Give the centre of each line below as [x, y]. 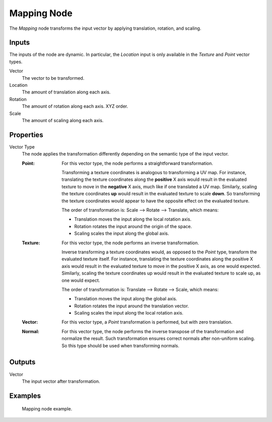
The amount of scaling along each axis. [63, 120]
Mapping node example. [47, 409]
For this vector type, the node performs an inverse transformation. [130, 243]
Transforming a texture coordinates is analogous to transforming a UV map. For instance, [154, 173]
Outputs [22, 362]
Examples [25, 395]
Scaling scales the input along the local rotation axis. [129, 313]
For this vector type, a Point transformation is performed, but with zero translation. [147, 322]
